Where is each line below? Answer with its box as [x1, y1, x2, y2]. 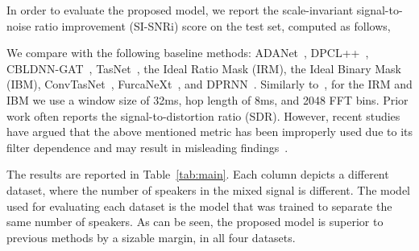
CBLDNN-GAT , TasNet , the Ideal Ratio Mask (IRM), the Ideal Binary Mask [6, 60, 401, 76]
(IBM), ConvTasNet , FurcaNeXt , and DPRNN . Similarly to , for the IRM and [6, 76, 413, 93]
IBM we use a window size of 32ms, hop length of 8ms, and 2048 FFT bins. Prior [6, 91, 409, 108]
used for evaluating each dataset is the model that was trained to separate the [6, 197, 392, 214]
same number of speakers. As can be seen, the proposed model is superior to [6, 213, 384, 230]
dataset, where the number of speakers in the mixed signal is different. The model [6, 181, 411, 198]
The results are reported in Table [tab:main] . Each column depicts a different [6, 166, 389, 183]
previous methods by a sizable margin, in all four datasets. [6, 228, 296, 245]
